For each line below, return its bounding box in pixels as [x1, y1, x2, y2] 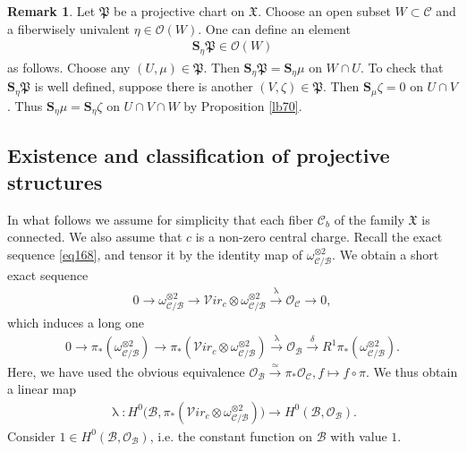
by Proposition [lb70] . [183, 96, 302, 115]
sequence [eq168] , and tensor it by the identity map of [7, 244, 302, 263]
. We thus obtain [365, 362, 458, 380]
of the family [334, 209, 404, 228]
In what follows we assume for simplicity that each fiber [7, 209, 314, 228]
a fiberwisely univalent [7, 19, 131, 38]
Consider [7, 426, 55, 445]
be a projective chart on [114, 2, 245, 20]
